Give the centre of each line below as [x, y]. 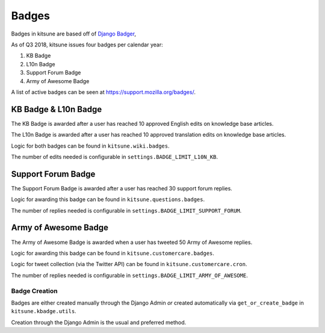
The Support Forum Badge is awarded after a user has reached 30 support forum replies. [122, 188]
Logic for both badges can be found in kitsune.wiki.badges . [90, 146]
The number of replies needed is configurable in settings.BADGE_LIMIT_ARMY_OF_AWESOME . [129, 275]
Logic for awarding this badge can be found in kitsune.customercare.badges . [113, 253]
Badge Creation [34, 291]
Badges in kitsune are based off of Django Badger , [74, 34]
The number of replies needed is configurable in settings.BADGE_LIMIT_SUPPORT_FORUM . [126, 210]
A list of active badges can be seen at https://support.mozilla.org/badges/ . [103, 92]
